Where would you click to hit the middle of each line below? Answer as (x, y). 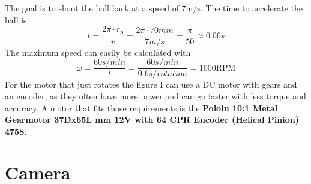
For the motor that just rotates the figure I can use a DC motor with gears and (151, 84)
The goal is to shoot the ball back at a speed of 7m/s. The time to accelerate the (154, 8)
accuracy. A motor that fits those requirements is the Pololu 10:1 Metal (141, 108)
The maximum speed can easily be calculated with (98, 52)
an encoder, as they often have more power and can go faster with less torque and (155, 96)
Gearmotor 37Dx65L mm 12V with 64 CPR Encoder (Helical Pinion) (152, 120)
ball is (16, 19)
